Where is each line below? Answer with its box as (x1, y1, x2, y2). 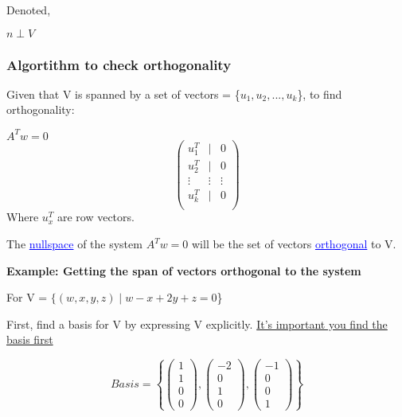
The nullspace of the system (6, 236, 142, 252)
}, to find (297, 85, 342, 102)
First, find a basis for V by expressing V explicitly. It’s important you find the (6, 315, 388, 332)
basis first (6, 331, 53, 348)
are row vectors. (57, 208, 135, 225)
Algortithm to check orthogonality (6, 54, 232, 74)
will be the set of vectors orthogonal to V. (191, 236, 396, 252)
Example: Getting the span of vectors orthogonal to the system (6, 262, 361, 279)
